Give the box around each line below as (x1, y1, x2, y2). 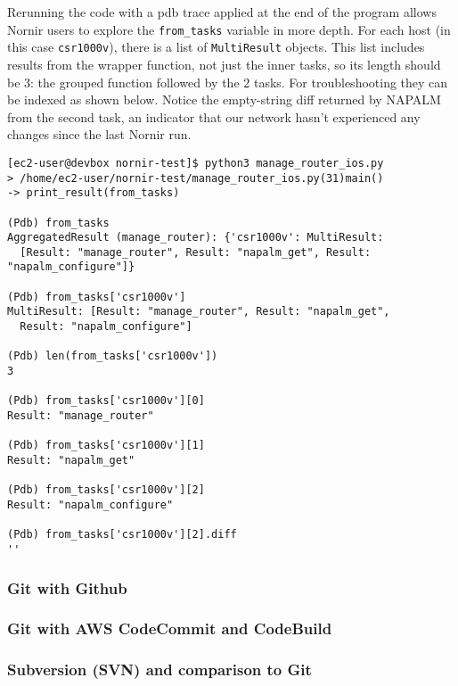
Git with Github (7, 576, 127, 599)
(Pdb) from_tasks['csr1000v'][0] (7, 394, 205, 408)
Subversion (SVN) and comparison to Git (7, 658, 312, 681)
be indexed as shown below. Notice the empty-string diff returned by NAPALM (7, 90, 441, 109)
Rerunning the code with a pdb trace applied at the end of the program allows (7, 3, 437, 21)
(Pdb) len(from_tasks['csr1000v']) (7, 350, 218, 363)
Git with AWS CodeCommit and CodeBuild (7, 617, 332, 640)
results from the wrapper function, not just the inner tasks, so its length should (7, 54, 441, 73)
